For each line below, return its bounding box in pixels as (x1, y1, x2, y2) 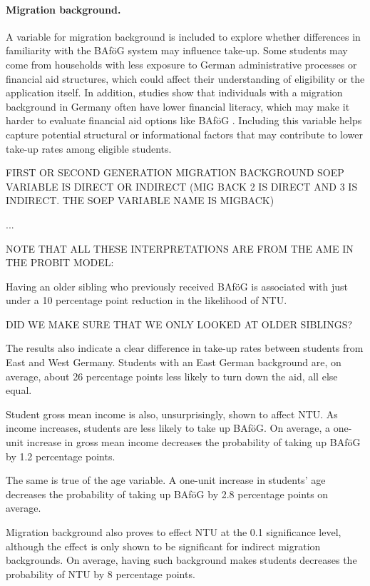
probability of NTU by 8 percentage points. (6, 566, 195, 581)
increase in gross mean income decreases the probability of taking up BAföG (26, 435, 361, 450)
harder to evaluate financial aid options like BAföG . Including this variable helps (6, 113, 362, 128)
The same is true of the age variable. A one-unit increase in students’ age (6, 473, 326, 488)
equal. (6, 383, 32, 398)
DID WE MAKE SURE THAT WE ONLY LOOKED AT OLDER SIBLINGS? (6, 316, 353, 331)
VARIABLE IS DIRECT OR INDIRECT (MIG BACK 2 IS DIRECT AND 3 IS (6, 178, 358, 193)
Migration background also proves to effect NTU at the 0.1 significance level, (6, 525, 341, 540)
